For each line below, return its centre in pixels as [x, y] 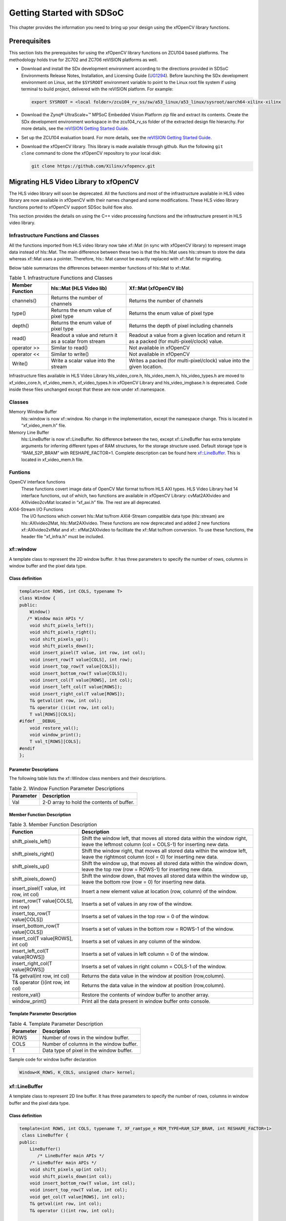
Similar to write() [70, 354]
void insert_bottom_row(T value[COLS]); [79, 673]
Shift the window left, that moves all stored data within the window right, [164, 839]
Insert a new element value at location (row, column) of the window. [159, 891]
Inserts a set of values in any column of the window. [141, 942]
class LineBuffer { [45, 1135]
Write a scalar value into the [83, 360]
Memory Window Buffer [33, 412]
